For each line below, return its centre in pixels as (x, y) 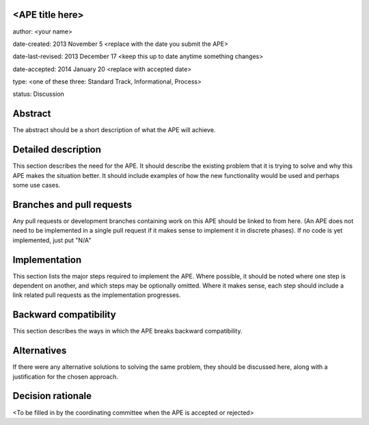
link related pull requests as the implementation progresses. (97, 295)
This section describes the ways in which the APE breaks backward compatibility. (127, 331)
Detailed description (57, 150)
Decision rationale (52, 396)
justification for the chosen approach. (66, 376)
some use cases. (37, 185)
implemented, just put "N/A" (52, 240)
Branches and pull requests (72, 204)
